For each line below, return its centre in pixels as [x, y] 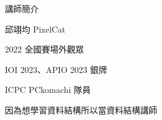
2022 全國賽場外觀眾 [44, 49]
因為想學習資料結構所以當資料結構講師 [81, 109]
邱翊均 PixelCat [35, 29]
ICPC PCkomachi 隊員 [48, 90]
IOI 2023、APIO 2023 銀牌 [56, 69]
